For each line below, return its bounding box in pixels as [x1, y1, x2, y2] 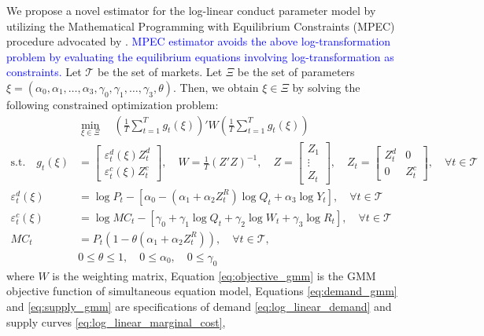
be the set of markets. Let [97, 64, 223, 80]
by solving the [292, 79, 360, 95]
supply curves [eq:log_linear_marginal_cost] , [6, 313, 226, 330]
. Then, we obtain [172, 79, 259, 95]
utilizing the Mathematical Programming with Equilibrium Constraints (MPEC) [6, 17, 395, 34]
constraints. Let [6, 64, 82, 80]
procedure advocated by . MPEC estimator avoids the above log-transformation [6, 33, 391, 49]
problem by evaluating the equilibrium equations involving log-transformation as [6, 48, 394, 64]
